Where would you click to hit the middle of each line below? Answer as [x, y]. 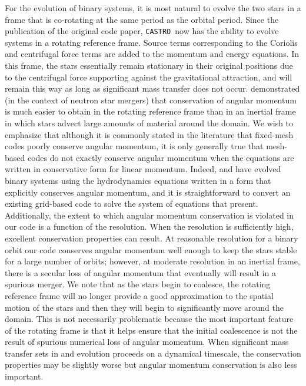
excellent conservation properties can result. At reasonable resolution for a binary [152, 238]
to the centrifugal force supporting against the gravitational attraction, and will [149, 77]
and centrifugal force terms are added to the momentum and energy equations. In [152, 54]
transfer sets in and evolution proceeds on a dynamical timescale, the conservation [153, 353]
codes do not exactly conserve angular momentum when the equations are [161, 157]
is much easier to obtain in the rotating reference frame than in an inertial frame [150, 111]
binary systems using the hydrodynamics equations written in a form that [138, 180]
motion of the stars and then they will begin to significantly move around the [144, 307]
